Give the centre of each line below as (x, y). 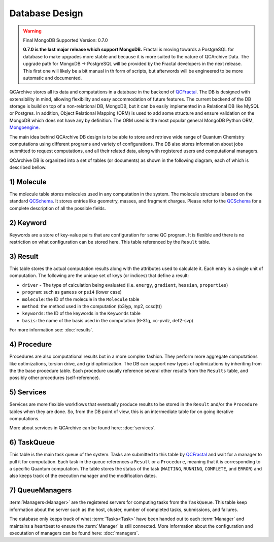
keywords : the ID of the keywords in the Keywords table (81, 313)
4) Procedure (31, 344)
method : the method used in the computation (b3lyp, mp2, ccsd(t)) (92, 307)
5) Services (28, 393)
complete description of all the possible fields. (58, 208)
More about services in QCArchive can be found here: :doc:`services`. (82, 428)
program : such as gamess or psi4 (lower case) (72, 292)
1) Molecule (28, 182)
